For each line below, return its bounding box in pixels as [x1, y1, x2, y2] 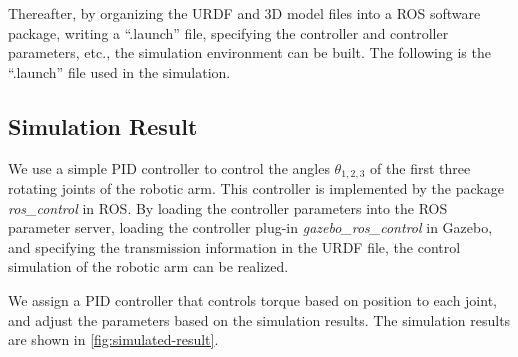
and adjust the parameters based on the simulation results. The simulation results [8, 309, 511, 330]
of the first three [370, 157, 471, 178]
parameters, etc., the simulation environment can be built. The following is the [8, 42, 491, 63]
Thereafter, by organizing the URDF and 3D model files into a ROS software [8, 3, 481, 23]
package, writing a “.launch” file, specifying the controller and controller [8, 22, 449, 43]
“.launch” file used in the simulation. [8, 61, 231, 82]
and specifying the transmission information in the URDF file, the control [8, 236, 461, 257]
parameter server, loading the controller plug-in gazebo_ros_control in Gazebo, [8, 217, 493, 238]
